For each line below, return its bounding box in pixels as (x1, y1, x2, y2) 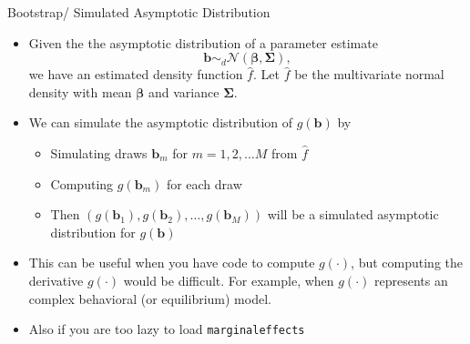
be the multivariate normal (294, 65, 444, 84)
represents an (373, 270, 448, 289)
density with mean (28, 82, 132, 101)
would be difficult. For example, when (123, 270, 334, 289)
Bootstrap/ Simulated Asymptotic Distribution (7, 3, 271, 21)
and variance (148, 82, 220, 101)
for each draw (166, 174, 242, 193)
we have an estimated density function (28, 65, 243, 84)
